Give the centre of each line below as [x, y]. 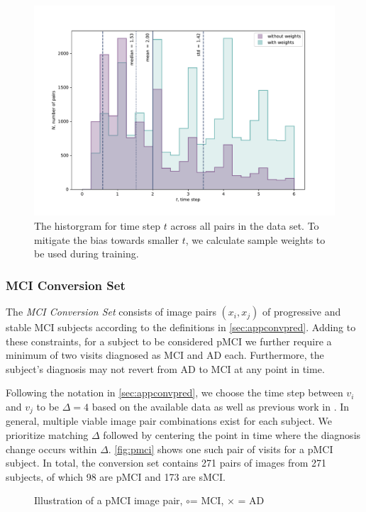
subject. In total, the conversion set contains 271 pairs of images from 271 [166, 463]
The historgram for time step [97, 226]
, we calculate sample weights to [255, 239]
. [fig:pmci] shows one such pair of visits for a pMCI [221, 449]
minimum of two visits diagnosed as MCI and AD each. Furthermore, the [165, 355]
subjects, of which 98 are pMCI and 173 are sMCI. [116, 476]
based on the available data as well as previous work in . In [221, 407]
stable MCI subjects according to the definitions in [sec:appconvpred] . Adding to [181, 327]
